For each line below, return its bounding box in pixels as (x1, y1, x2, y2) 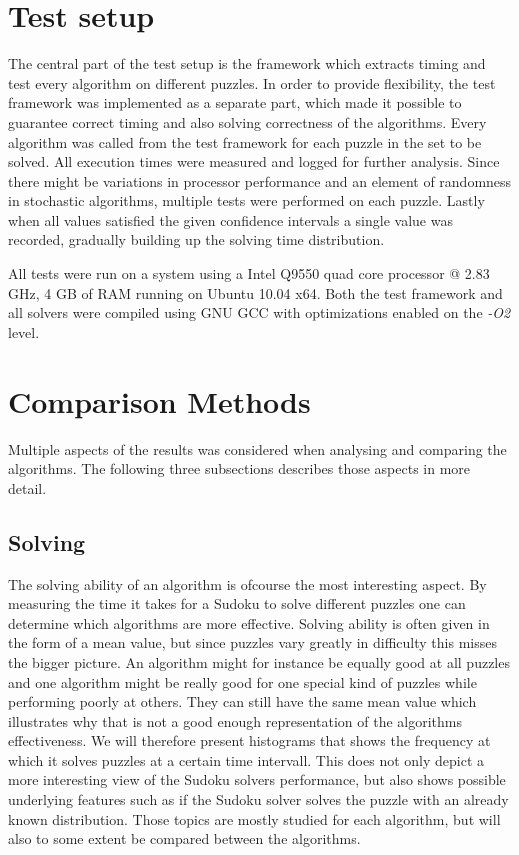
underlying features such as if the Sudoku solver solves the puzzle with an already (8, 789, 509, 810)
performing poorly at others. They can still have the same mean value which (8, 691, 477, 712)
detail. (8, 477, 47, 498)
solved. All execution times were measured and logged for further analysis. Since (8, 151, 500, 172)
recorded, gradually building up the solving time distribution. (8, 229, 385, 250)
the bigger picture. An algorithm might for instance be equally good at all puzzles (8, 651, 510, 672)
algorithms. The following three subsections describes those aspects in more (8, 458, 471, 479)
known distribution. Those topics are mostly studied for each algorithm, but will (8, 808, 501, 829)
